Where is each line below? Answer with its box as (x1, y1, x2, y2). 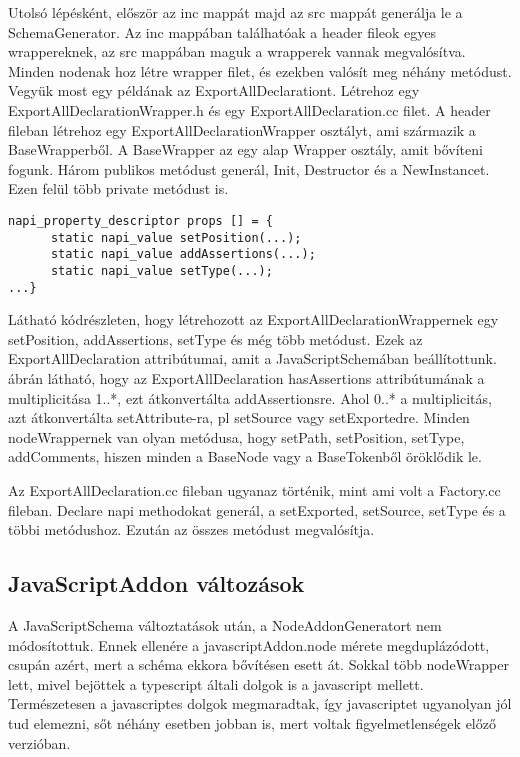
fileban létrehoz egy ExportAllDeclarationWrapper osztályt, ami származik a (8, 119, 476, 140)
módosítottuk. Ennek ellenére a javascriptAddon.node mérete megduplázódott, (8, 634, 490, 655)
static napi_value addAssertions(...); (50, 247, 316, 262)
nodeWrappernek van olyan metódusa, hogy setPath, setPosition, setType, (8, 426, 465, 447)
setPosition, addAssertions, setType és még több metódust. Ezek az (8, 328, 423, 349)
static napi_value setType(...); (50, 263, 273, 278)
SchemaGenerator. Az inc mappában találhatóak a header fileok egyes (8, 21, 437, 42)
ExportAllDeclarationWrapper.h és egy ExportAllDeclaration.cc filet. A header (8, 99, 491, 120)
